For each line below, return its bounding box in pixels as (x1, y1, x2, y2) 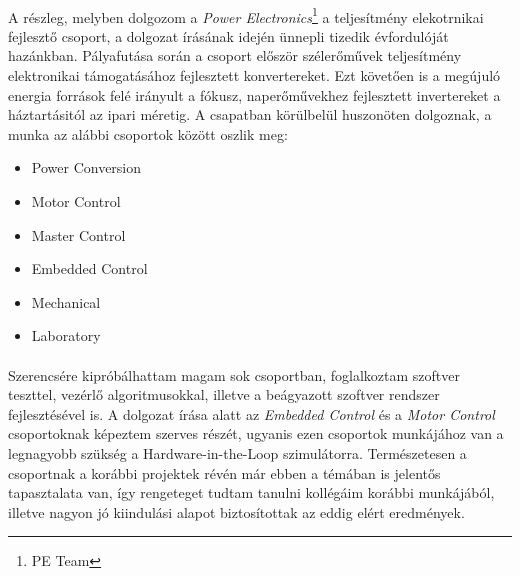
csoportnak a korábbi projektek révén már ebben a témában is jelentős (8, 462, 441, 483)
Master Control (31, 224, 126, 245)
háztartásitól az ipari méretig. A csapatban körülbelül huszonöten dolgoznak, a (8, 104, 492, 125)
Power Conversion (31, 157, 142, 178)
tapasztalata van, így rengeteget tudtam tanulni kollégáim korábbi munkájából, (8, 482, 495, 503)
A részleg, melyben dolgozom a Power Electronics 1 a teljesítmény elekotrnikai (8, 3, 484, 27)
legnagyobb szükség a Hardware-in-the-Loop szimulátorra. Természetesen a (8, 442, 467, 463)
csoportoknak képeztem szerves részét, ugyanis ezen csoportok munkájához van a (8, 423, 504, 444)
